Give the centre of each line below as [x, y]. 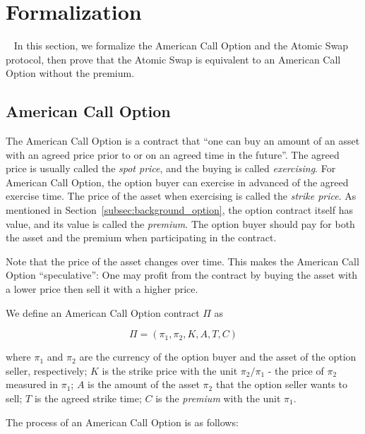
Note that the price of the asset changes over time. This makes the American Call [182, 261]
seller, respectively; [47, 370]
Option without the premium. [70, 73]
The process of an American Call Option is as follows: [122, 422]
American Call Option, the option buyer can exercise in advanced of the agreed [177, 182]
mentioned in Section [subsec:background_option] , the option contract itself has [180, 210]
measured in [32, 384]
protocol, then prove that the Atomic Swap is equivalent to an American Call [173, 59]
